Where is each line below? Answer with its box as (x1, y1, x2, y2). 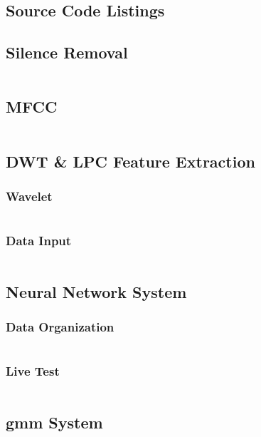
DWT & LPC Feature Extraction (6, 150, 255, 172)
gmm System (6, 411, 103, 433)
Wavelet (6, 187, 53, 205)
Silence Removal (6, 41, 128, 63)
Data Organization (6, 318, 114, 336)
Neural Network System (6, 280, 187, 302)
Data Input (6, 232, 72, 250)
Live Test (6, 362, 60, 380)
